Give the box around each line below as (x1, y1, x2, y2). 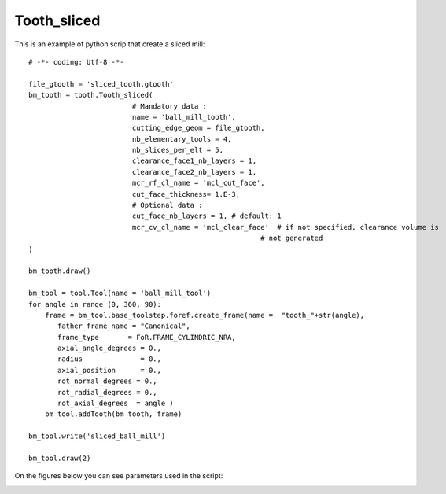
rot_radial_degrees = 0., (57, 388, 157, 396)
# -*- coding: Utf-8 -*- (28, 57, 124, 66)
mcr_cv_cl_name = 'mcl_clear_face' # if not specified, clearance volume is (131, 223, 440, 231)
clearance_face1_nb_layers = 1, (131, 157, 257, 165)
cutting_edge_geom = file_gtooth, (131, 124, 265, 133)
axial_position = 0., (57, 366, 161, 374)
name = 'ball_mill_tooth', (131, 112, 236, 121)
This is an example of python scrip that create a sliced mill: (14, 39, 205, 49)
